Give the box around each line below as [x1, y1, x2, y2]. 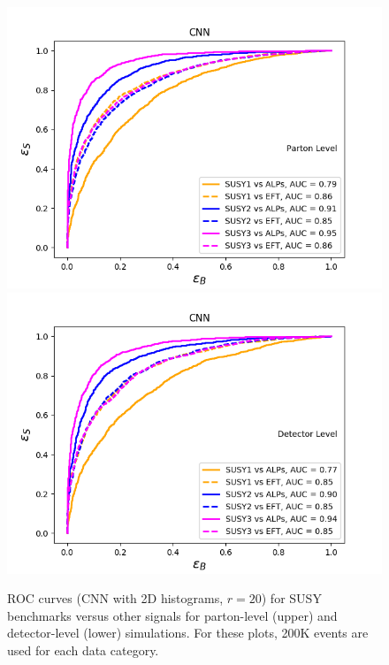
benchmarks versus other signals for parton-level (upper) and [7, 606, 338, 624]
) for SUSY [261, 589, 322, 608]
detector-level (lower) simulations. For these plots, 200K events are [7, 623, 369, 642]
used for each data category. [7, 640, 159, 659]
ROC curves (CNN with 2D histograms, [7, 589, 224, 608]
